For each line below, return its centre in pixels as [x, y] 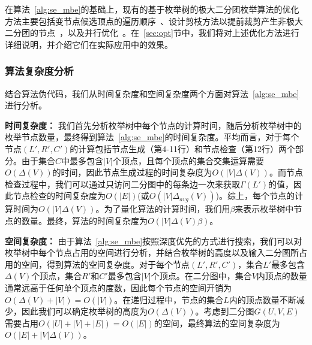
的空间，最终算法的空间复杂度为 [217, 323]
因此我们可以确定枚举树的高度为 [84, 311]
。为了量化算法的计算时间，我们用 [163, 209]
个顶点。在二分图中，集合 [201, 276]
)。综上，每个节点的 [255, 196]
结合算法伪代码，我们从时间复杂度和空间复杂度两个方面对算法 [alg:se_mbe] [152, 93]
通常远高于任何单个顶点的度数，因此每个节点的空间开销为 [118, 287]
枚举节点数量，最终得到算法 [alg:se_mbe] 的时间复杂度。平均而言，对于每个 [152, 137]
